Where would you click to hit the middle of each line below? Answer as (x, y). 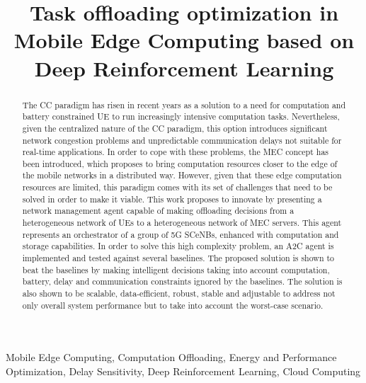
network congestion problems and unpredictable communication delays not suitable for (182, 140)
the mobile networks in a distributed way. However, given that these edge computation (182, 175)
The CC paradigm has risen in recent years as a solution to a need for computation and (184, 104)
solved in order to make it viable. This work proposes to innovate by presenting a (172, 199)
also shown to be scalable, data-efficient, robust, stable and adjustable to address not (179, 293)
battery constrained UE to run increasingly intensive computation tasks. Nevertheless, (181, 116)
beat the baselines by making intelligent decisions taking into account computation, (176, 269)
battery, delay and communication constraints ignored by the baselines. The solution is (182, 281)
